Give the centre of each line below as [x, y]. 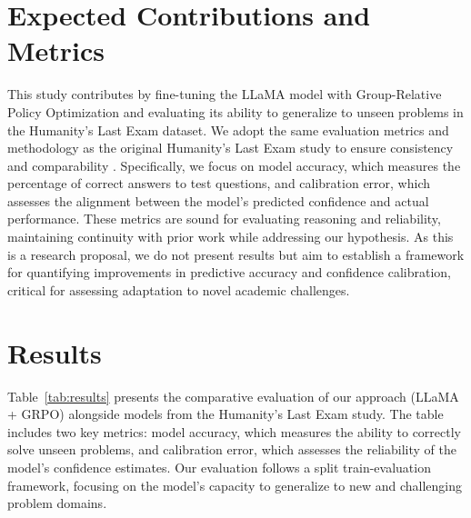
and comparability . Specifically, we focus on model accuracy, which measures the [234, 165]
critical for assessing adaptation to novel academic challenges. [179, 289]
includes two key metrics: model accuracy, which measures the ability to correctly [234, 431]
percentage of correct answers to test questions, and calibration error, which [219, 183]
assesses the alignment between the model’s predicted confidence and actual [218, 200]
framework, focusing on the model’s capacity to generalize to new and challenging [235, 485]
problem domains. [57, 503]
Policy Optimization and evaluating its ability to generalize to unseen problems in [235, 111]
